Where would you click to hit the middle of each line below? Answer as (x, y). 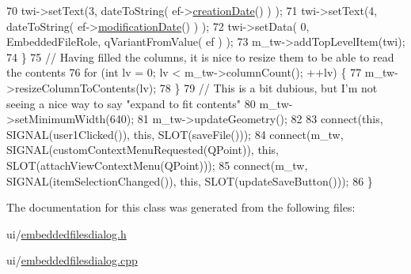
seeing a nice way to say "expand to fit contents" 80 (131, 103)
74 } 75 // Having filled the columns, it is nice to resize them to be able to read (200, 56)
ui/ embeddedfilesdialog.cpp (72, 260)
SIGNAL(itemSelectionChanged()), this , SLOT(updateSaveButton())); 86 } (190, 180)
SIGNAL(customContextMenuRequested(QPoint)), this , (143, 150)
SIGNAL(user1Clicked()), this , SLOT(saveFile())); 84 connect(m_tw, (175, 134)
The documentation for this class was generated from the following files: (181, 207)
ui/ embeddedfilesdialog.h (67, 233)
